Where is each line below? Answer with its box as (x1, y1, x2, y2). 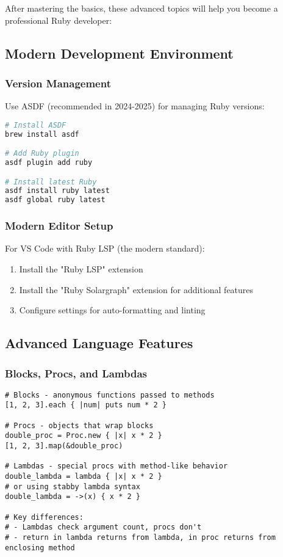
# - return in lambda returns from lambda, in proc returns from (5, 533, 276, 542)
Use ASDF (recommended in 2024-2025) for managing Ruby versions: (5, 100, 265, 112)
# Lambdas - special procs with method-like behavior (5, 462, 228, 471)
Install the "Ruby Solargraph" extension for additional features (19, 283, 254, 296)
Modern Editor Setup (5, 218, 113, 233)
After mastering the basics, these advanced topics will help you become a (5, 2, 278, 14)
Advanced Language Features (5, 333, 193, 352)
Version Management (5, 75, 111, 90)
